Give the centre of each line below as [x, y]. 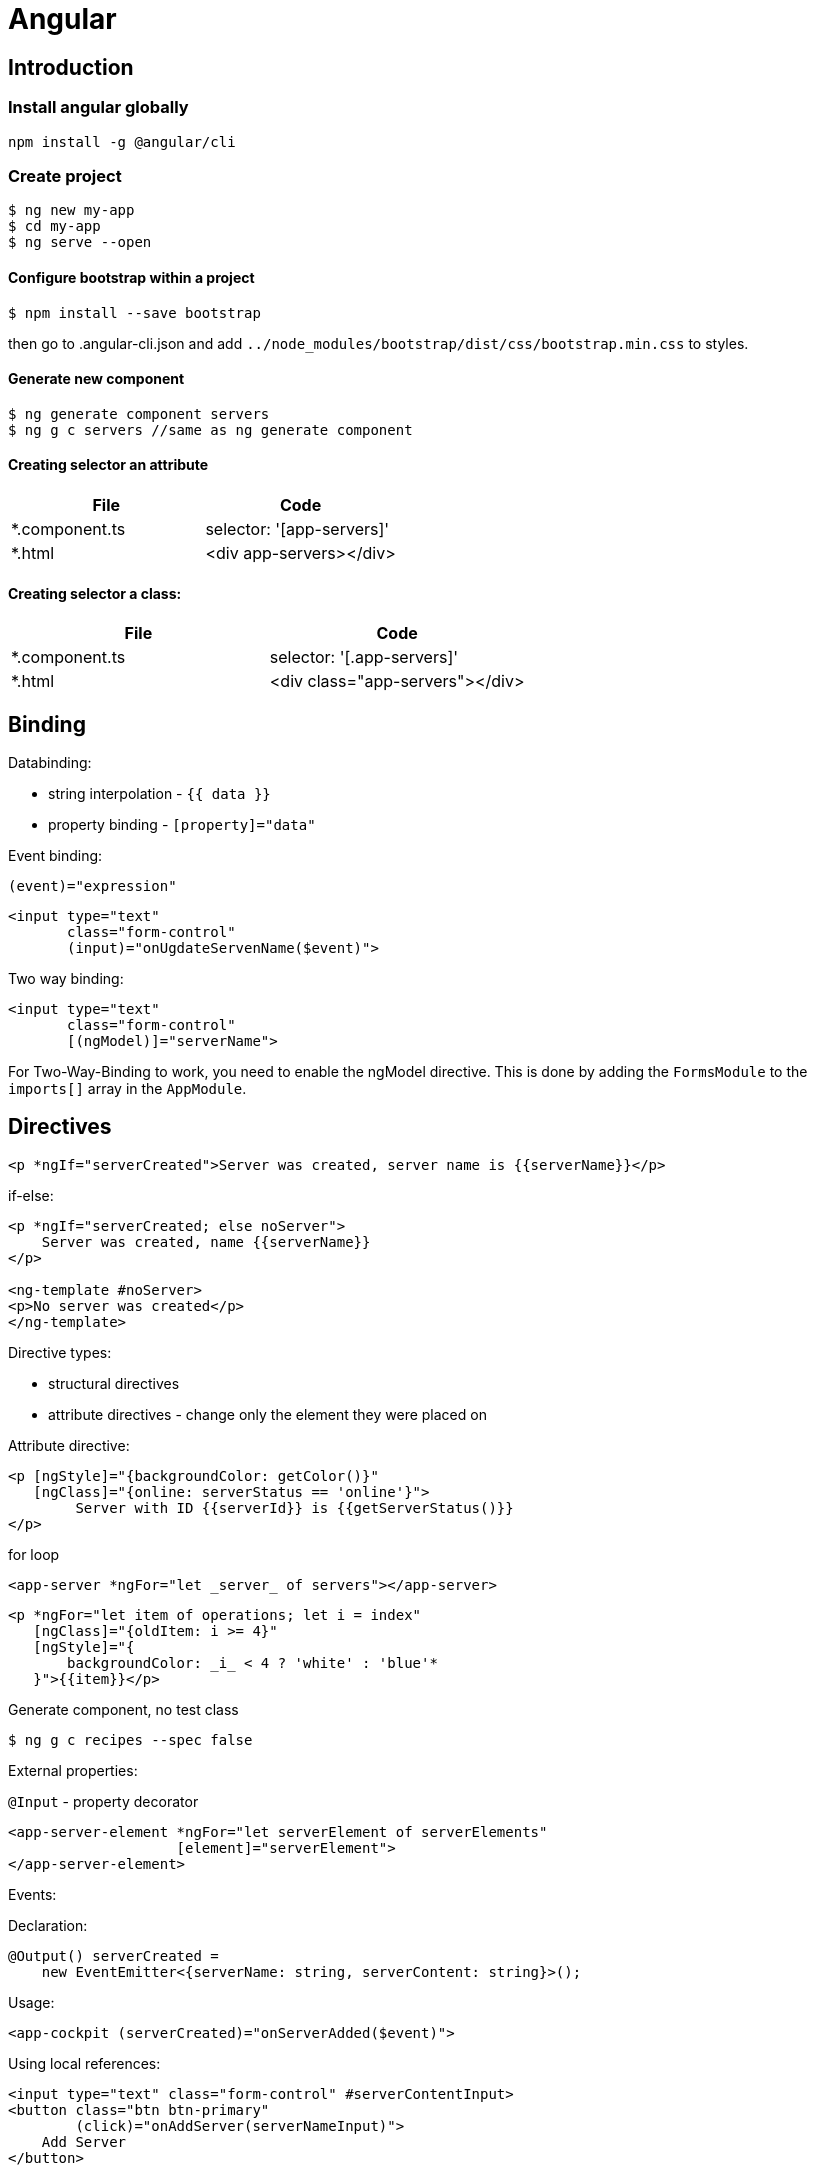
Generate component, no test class [123, 1709]
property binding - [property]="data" [182, 825]
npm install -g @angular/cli [122, 141]
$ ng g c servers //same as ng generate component [210, 429]
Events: [32, 1894]
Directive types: [60, 1352]
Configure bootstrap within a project [131, 277]
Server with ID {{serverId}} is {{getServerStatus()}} [294, 1507]
